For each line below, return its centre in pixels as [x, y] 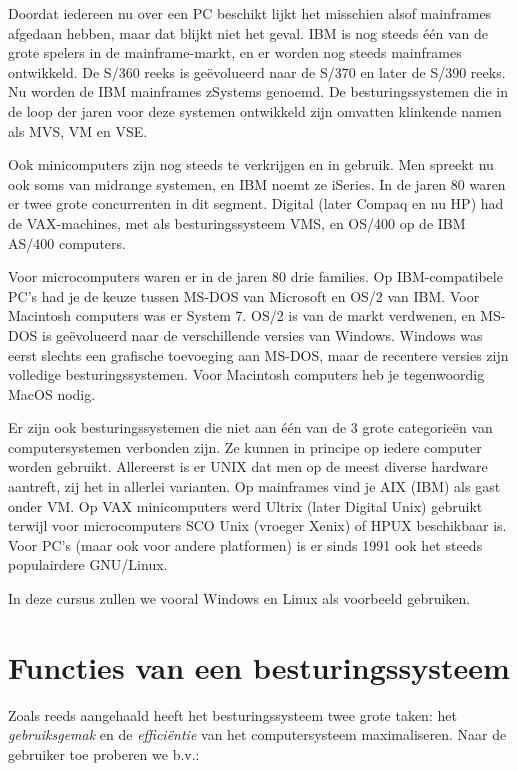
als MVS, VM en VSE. [78, 130]
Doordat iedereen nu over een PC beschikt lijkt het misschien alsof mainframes [250, 13]
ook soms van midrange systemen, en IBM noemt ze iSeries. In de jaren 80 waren [257, 183]
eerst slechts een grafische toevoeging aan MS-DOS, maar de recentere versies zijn [258, 354]
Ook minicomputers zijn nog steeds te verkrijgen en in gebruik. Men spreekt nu [251, 164]
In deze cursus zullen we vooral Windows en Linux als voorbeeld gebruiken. [239, 598]
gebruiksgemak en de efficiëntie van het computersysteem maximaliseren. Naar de [257, 734]
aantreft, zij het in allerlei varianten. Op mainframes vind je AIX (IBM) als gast [254, 486]
